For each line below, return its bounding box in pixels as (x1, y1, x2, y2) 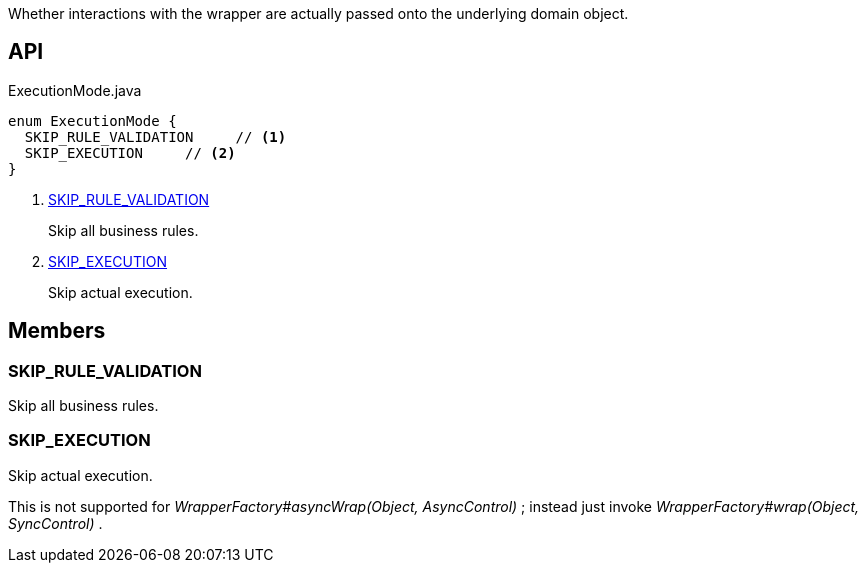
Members (8, 318, 106, 344)
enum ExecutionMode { (8, 112, 177, 129)
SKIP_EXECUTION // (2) (24, 144, 236, 161)
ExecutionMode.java (8, 81, 142, 99)
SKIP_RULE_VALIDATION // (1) (24, 128, 287, 145)
